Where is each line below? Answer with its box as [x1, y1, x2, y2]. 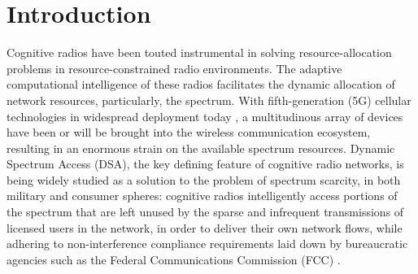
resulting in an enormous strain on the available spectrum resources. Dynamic [7, 139, 395, 156]
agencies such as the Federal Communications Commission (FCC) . [7, 250, 341, 267]
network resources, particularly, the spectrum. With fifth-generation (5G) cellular [7, 91, 411, 108]
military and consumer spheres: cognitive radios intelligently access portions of [7, 187, 398, 204]
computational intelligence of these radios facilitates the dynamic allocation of [7, 76, 395, 93]
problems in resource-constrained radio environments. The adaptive [7, 59, 342, 76]
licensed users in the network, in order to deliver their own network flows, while [7, 219, 403, 236]
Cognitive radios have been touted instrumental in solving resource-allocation [7, 44, 392, 61]
